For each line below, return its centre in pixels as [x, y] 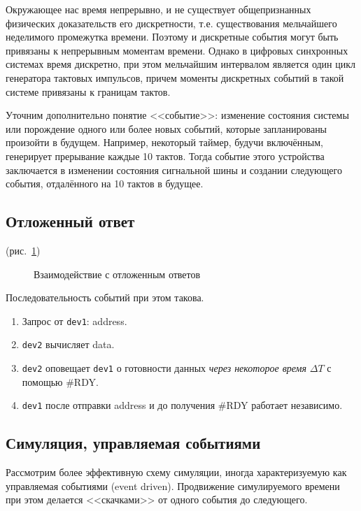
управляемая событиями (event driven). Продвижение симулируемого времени [173, 485]
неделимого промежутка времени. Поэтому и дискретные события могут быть [172, 37]
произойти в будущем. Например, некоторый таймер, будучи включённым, [164, 142]
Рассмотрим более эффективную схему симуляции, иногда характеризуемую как [176, 472]
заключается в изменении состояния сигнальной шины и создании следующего [174, 170]
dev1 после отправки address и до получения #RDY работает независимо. [182, 405]
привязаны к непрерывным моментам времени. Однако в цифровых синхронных [177, 50]
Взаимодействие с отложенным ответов [117, 274]
